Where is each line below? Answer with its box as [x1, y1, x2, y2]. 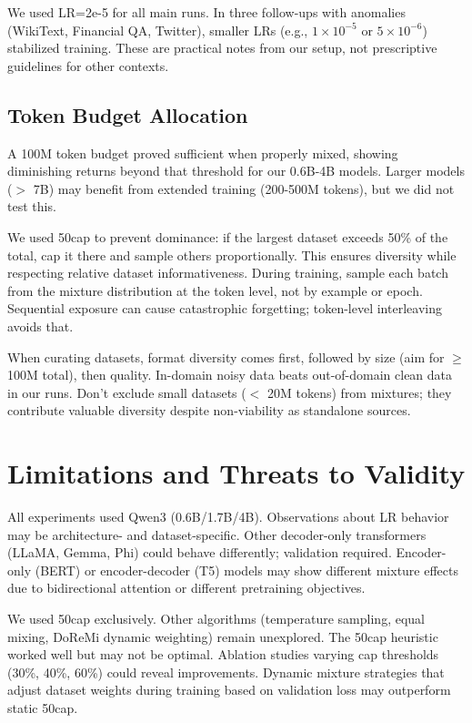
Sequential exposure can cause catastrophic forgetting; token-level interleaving [7, 299, 442, 318]
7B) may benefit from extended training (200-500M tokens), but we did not [33, 178, 455, 198]
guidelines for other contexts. [7, 56, 169, 75]
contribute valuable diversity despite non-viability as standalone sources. [7, 401, 411, 420]
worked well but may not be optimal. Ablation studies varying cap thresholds [7, 645, 439, 664]
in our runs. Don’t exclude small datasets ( [7, 382, 246, 402]
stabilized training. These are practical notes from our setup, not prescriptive [7, 38, 437, 57]
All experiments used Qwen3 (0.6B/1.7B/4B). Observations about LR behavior [7, 507, 449, 526]
